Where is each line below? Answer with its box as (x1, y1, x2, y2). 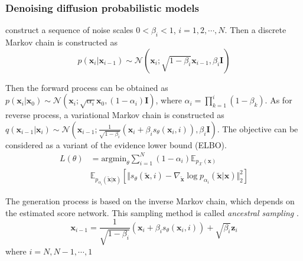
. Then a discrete (224, 24, 286, 36)
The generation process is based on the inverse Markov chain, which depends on (5, 195, 295, 207)
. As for (265, 94, 292, 106)
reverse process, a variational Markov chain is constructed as (5, 109, 224, 121)
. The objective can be (217, 122, 298, 135)
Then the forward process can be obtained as (5, 81, 168, 93)
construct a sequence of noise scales (5, 24, 133, 36)
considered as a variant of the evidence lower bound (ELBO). (5, 138, 227, 151)
